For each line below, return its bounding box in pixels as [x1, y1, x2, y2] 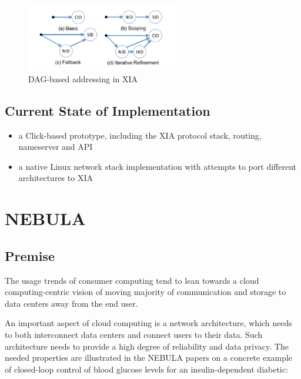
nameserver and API [18, 140, 93, 153]
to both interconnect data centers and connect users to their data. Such [5, 328, 263, 340]
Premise [5, 246, 55, 264]
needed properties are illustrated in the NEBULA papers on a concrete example [5, 351, 293, 364]
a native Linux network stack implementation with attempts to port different [18, 160, 296, 172]
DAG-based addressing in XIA [28, 72, 138, 85]
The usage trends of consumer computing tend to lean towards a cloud [5, 274, 259, 286]
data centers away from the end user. [5, 297, 138, 309]
